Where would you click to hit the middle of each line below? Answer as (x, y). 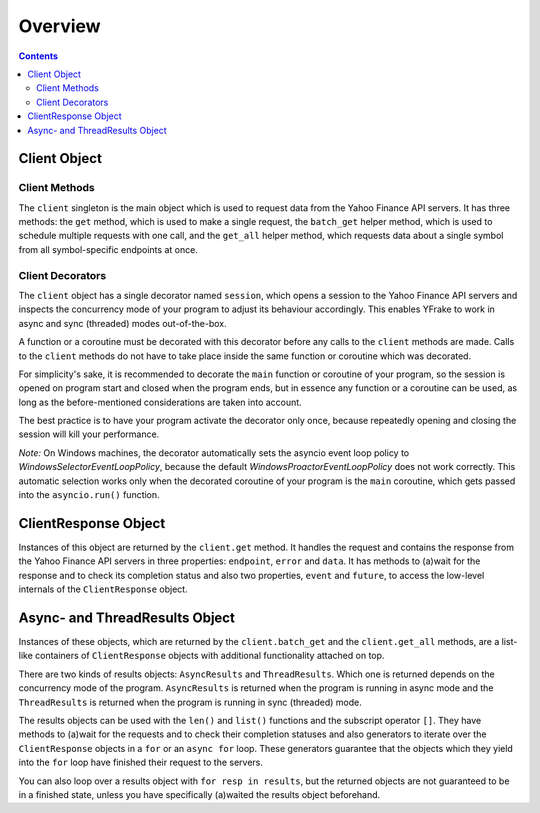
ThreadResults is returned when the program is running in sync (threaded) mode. (190, 702)
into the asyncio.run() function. (89, 495)
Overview (59, 26)
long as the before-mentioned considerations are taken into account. (160, 402)
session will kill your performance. (89, 434)
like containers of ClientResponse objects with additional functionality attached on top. (201, 656)
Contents (38, 56)
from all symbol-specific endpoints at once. (108, 249)
